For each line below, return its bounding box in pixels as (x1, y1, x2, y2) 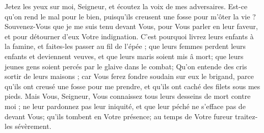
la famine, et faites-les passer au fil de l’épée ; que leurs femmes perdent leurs (5, 41, 246, 51)
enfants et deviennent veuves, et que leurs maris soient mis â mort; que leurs (5, 50, 244, 61)
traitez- (234, 111, 258, 121)
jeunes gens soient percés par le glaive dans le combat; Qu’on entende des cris (5, 61, 247, 71)
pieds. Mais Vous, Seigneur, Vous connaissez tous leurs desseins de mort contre (5, 91, 251, 101)
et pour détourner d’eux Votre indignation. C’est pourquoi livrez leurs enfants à (5, 31, 254, 41)
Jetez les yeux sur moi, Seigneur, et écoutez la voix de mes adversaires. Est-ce (5, 1, 248, 11)
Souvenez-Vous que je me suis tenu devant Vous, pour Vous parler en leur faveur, (5, 21, 258, 32)
